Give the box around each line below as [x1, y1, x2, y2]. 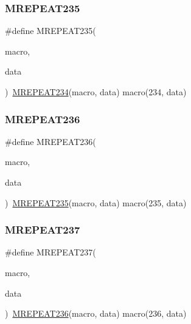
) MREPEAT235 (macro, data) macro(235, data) [5, 196, 187, 209]
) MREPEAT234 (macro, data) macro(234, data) [5, 86, 187, 98]
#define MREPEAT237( [5, 246, 96, 258]
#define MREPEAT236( [5, 135, 96, 147]
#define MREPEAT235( [5, 24, 96, 37]
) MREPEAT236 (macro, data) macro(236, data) [5, 307, 187, 320]
